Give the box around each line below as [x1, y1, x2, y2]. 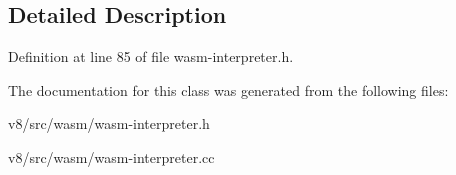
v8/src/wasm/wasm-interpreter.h [8, 113, 210, 134]
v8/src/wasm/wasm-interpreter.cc [8, 146, 215, 167]
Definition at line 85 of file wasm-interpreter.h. [8, 46, 294, 67]
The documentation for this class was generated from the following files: [8, 79, 449, 100]
